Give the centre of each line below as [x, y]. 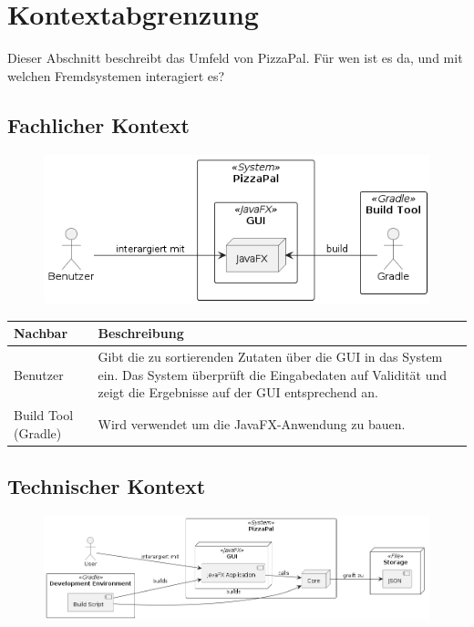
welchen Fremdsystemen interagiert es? [116, 75]
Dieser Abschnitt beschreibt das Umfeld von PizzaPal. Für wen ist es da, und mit [235, 58]
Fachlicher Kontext [99, 124]
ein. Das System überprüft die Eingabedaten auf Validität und [273, 374]
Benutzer [39, 374]
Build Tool [44, 415]
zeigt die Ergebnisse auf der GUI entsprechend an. [238, 392]
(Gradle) [38, 432]
